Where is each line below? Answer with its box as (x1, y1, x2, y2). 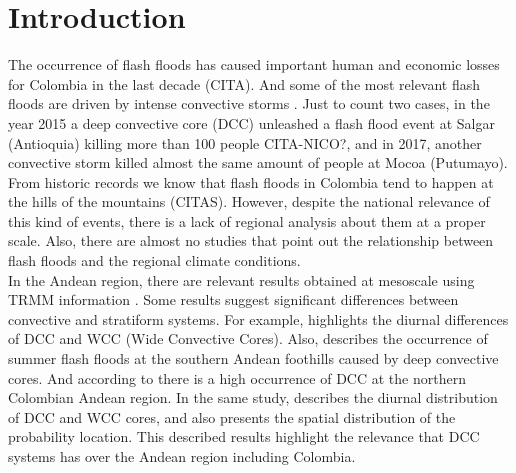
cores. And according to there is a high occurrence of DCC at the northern (8, 367, 466, 388)
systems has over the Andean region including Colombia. (8, 446, 356, 466)
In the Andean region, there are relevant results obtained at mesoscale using (8, 269, 475, 290)
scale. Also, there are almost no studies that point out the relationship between (8, 230, 494, 251)
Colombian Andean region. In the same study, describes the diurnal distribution (8, 387, 498, 408)
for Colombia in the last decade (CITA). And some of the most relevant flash (8, 73, 481, 94)
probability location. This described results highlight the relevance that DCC (8, 426, 480, 447)
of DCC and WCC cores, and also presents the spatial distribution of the (8, 406, 456, 427)
